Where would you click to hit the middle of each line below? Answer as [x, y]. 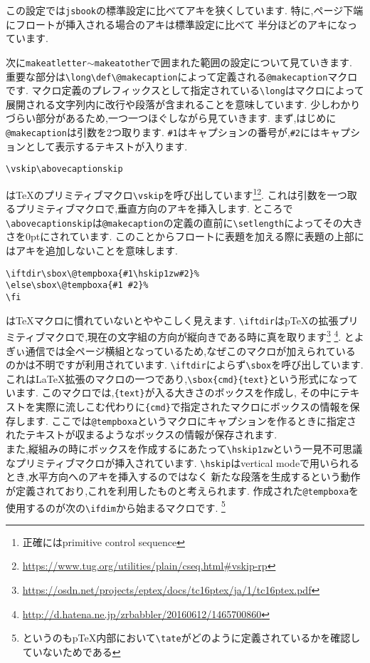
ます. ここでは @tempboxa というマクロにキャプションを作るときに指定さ [191, 420]
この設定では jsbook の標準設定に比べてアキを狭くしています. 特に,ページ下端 [185, 10]
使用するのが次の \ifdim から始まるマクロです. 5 [116, 506]
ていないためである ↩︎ [72, 651]
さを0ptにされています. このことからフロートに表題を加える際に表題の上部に [185, 236]
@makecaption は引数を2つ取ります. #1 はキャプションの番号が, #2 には [163, 132]
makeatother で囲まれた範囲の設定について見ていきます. [223, 62]
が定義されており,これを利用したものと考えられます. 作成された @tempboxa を [183, 490]
